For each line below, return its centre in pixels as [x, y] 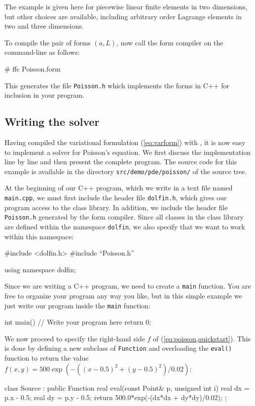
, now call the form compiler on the [170, 42]
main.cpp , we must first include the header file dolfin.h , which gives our [116, 198]
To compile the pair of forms [48, 42]
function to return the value [47, 358]
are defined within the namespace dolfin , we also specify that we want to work [125, 226]
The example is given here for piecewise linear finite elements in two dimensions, [126, 6]
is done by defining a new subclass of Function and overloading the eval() [118, 348]
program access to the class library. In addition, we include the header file [116, 207]
